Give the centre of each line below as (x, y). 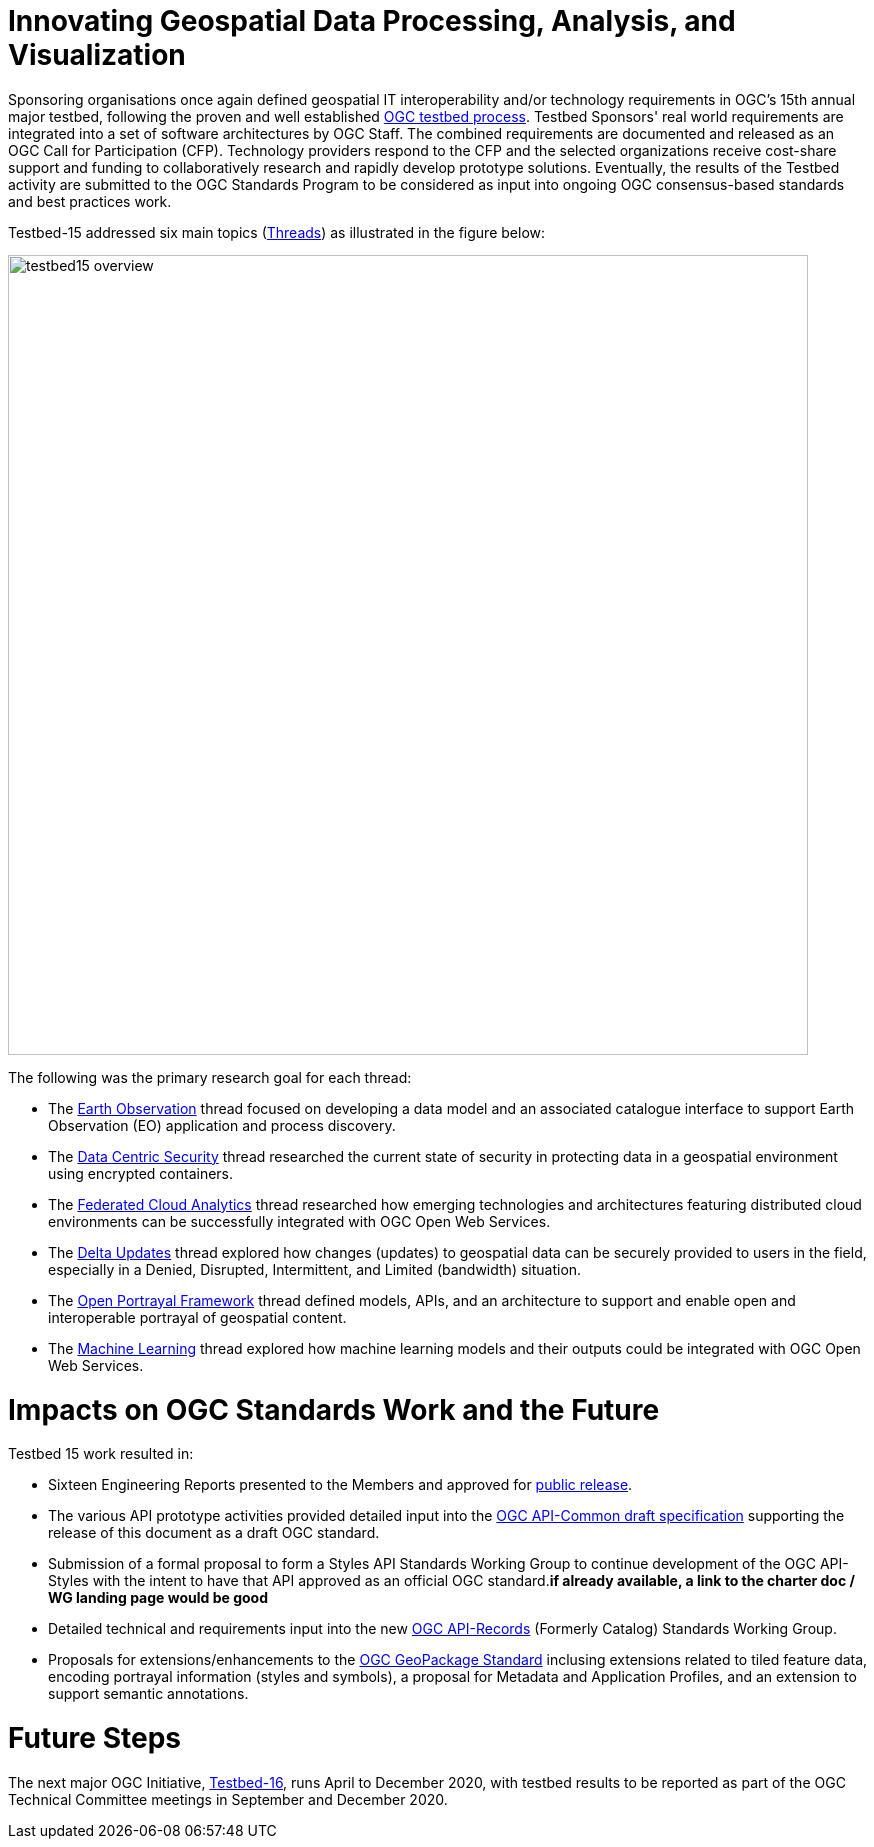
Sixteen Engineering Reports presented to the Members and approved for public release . (340, 1485)
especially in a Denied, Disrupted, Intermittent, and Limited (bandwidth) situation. (315, 1269)
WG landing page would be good (158, 1598)
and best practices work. (90, 201)
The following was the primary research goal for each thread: (210, 1077)
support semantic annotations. (148, 1694)
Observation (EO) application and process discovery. (222, 1125)
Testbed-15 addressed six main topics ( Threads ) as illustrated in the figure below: (277, 232)
